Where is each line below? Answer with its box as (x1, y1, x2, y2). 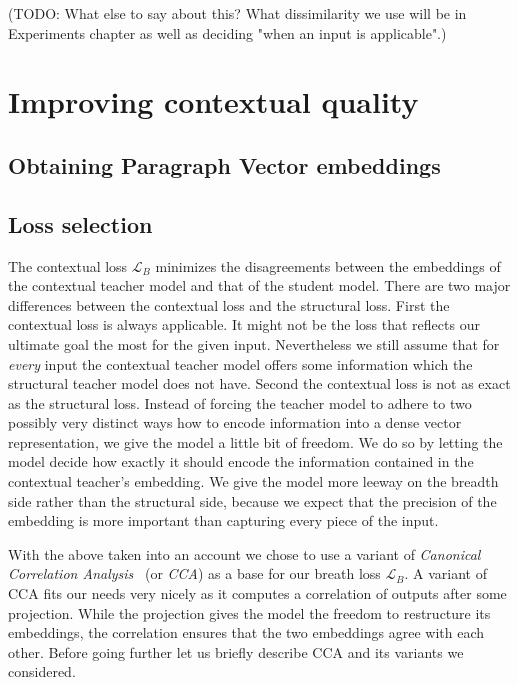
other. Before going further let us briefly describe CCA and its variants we (8, 641, 464, 662)
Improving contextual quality (8, 81, 419, 122)
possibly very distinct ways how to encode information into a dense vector (8, 412, 462, 433)
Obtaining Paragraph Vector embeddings (8, 149, 441, 180)
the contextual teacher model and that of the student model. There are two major (8, 275, 511, 296)
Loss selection (8, 208, 153, 239)
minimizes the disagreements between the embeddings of (155, 255, 501, 276)
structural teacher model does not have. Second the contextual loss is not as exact (8, 373, 511, 394)
